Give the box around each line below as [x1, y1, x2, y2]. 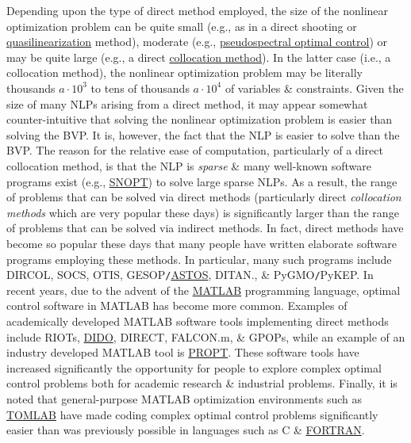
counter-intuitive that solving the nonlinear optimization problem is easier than [6, 111, 393, 128]
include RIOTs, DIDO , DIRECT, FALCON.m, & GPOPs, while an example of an [6, 328, 405, 345]
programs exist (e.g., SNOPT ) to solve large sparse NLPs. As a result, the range [6, 173, 398, 189]
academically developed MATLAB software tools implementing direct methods [6, 312, 389, 329]
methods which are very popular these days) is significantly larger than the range [6, 204, 399, 220]
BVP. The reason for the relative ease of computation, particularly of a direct [6, 142, 383, 158]
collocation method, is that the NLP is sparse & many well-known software [6, 157, 371, 174]
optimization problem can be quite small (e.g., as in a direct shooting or [6, 17, 357, 34]
